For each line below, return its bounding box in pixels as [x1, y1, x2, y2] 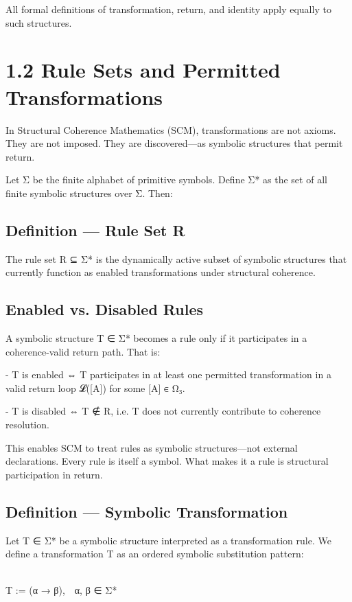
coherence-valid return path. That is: [5, 344, 161, 358]
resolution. [5, 417, 49, 432]
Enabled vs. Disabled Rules [5, 299, 204, 320]
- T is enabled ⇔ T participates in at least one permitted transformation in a [5, 367, 331, 382]
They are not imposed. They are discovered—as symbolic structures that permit [5, 136, 343, 150]
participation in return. [5, 467, 103, 481]
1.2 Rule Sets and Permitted [5, 56, 281, 84]
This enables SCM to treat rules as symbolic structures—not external [5, 440, 298, 454]
